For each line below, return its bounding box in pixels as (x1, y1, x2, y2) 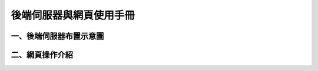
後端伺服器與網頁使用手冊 (11, 9, 135, 22)
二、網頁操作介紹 (11, 50, 73, 60)
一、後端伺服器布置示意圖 (11, 31, 104, 41)
